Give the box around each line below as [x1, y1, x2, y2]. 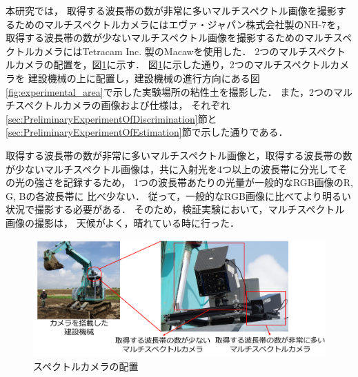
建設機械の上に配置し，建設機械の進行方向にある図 [28, 70, 260, 85]
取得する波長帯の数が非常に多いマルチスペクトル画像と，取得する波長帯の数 [6, 147, 352, 162]
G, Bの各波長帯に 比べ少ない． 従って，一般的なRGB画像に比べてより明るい [6, 188, 352, 203]
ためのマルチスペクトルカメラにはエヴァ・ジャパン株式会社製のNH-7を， [14, 17, 346, 31]
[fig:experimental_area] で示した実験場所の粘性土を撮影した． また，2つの [6, 84, 334, 99]
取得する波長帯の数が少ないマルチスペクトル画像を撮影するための [6, 30, 305, 45]
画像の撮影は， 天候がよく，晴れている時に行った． [6, 215, 240, 230]
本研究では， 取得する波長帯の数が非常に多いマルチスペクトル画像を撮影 [6, 3, 337, 17]
